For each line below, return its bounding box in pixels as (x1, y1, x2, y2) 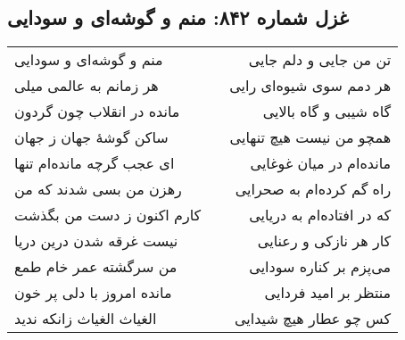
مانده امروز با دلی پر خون (14, 282, 172, 303)
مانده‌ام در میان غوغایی (250, 153, 392, 174)
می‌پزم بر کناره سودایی (249, 256, 392, 278)
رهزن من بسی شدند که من (14, 178, 182, 200)
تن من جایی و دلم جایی (248, 49, 392, 70)
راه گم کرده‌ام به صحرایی (235, 178, 392, 200)
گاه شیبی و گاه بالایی (262, 101, 392, 122)
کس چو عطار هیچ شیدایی (234, 308, 392, 329)
